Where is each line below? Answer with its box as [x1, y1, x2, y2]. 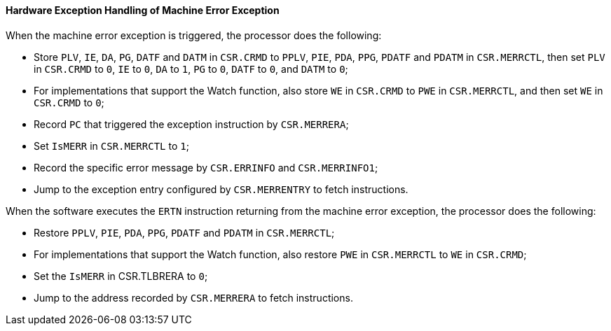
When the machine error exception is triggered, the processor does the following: [6, 29, 382, 41]
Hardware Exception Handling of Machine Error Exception [6, 4, 280, 16]
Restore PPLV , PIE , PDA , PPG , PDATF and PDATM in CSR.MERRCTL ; [34, 226, 335, 239]
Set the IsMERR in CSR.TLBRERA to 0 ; [34, 269, 208, 282]
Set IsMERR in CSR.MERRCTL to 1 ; [34, 139, 189, 152]
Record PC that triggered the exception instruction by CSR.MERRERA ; [34, 118, 349, 130]
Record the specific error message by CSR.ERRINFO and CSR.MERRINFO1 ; [34, 161, 378, 174]
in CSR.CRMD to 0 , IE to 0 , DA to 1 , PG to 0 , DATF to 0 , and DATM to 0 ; [34, 62, 348, 75]
